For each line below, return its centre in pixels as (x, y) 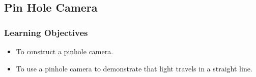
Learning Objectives (46, 32)
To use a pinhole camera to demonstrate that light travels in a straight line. (134, 68)
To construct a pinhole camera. (65, 51)
